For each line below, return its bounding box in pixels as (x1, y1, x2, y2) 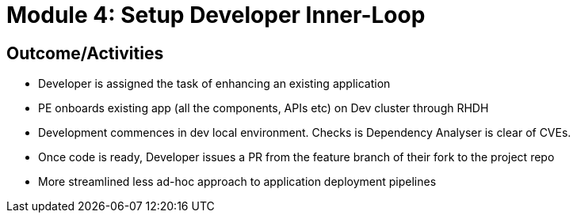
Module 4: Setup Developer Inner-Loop (6, 2, 426, 28)
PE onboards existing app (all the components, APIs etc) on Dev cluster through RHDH (38, 101, 489, 115)
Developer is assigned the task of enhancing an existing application (38, 77, 391, 91)
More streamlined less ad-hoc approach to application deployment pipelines (38, 175, 437, 189)
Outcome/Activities (6, 43, 164, 63)
